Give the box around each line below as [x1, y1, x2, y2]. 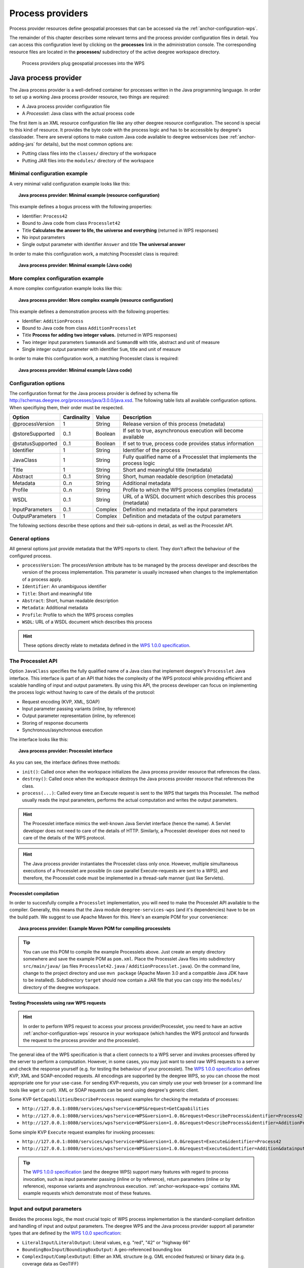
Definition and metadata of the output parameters [122, 513, 241, 520]
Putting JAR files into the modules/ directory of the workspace [22, 157, 154, 163]
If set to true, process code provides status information [122, 440, 254, 447]
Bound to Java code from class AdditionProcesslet [22, 325, 137, 331]
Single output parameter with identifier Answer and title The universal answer [22, 241, 186, 248]
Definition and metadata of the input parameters [122, 506, 238, 513]
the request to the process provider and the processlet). [23, 1037, 140, 1043]
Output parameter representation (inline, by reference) [22, 713, 136, 719]
